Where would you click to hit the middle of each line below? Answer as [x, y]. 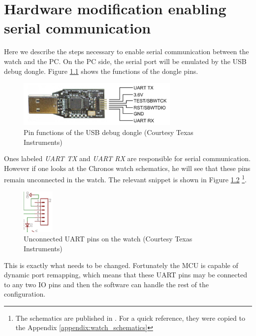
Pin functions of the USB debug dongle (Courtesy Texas [109, 132]
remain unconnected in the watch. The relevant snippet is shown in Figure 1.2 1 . [125, 179]
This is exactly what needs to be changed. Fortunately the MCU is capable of [121, 265]
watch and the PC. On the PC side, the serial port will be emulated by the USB [125, 61]
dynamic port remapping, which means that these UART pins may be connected [126, 275]
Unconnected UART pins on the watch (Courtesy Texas [108, 239]
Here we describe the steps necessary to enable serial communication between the [127, 51]
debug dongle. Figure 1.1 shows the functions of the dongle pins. [101, 71]
